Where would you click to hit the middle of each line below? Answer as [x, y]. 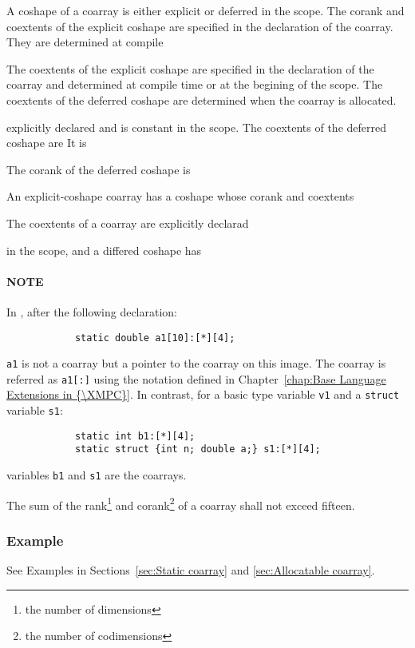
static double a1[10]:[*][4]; [155, 338]
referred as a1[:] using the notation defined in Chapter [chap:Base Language [196, 378]
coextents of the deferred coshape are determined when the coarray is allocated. [202, 99]
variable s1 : [35, 410]
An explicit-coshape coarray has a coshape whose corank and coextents [180, 196]
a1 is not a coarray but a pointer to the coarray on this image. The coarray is [196, 363]
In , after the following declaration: [92, 311]
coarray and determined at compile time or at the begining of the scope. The [195, 84]
